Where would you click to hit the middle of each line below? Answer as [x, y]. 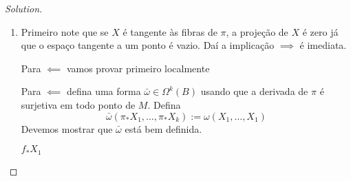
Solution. [24, 8]
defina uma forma [104, 91]
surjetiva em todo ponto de [78, 104]
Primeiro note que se [65, 31]
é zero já [320, 31]
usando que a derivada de [254, 91]
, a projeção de [257, 31]
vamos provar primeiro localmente [138, 68]
